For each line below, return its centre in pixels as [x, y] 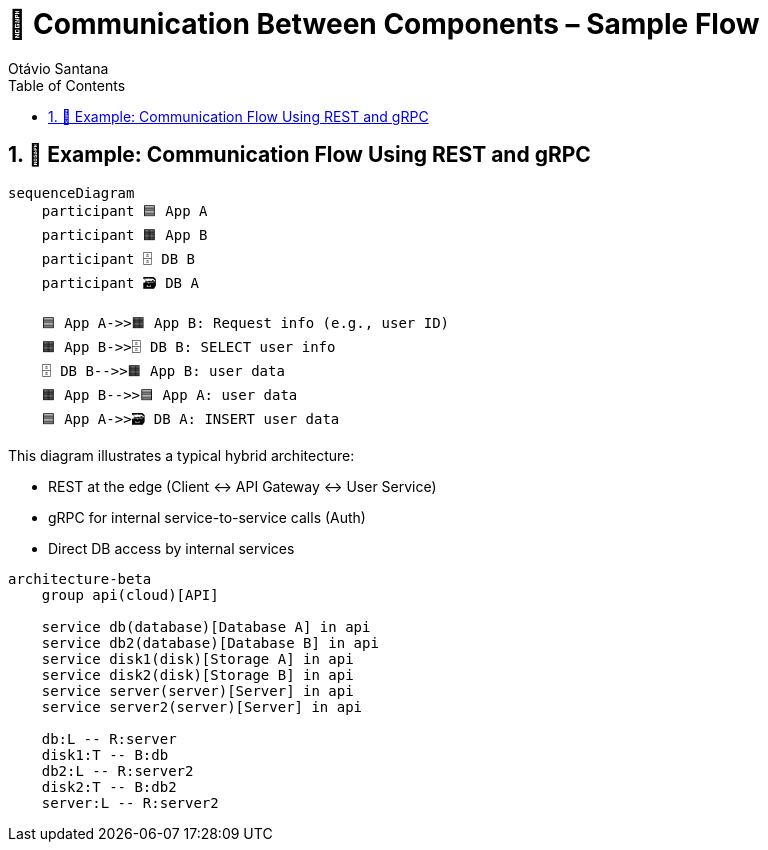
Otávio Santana [58, 68]
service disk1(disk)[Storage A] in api [197, 658]
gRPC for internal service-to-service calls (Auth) [207, 517]
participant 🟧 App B [124, 234]
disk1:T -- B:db [105, 754]
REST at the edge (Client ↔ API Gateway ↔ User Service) [242, 486]
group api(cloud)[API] [130, 594]
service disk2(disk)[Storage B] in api [197, 674]
